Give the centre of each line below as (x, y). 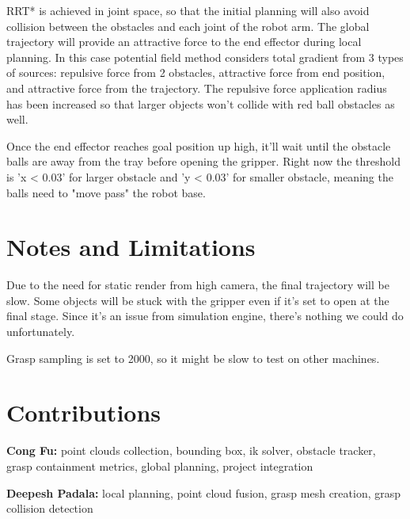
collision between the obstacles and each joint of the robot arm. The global (188, 26)
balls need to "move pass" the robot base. (106, 192)
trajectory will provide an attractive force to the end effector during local (184, 42)
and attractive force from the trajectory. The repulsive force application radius (197, 88)
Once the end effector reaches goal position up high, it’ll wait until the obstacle (199, 145)
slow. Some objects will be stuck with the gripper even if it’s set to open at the (198, 300)
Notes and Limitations (131, 247)
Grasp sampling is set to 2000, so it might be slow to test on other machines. (193, 358)
